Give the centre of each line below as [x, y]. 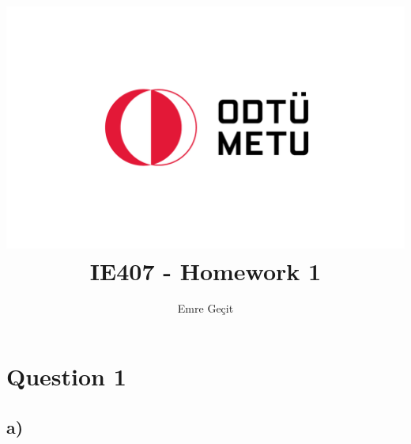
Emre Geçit [205, 308]
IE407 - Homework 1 [205, 270]
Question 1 [66, 376]
